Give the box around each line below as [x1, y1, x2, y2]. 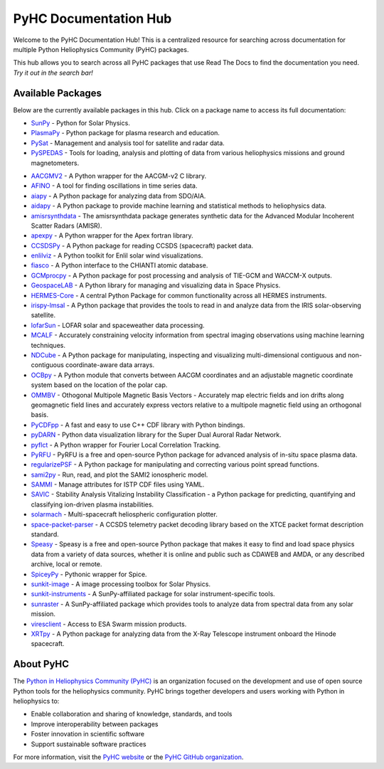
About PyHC [13, 658, 70, 670]
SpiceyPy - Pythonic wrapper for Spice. [31, 570, 147, 578]
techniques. [31, 341, 65, 349]
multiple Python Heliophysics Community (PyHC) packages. [13, 45, 189, 53]
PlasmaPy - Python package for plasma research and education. [31, 129, 220, 137]
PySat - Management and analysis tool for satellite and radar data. [31, 139, 225, 147]
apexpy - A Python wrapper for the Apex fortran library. [31, 231, 193, 240]
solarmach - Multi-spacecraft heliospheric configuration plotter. [31, 510, 218, 519]
